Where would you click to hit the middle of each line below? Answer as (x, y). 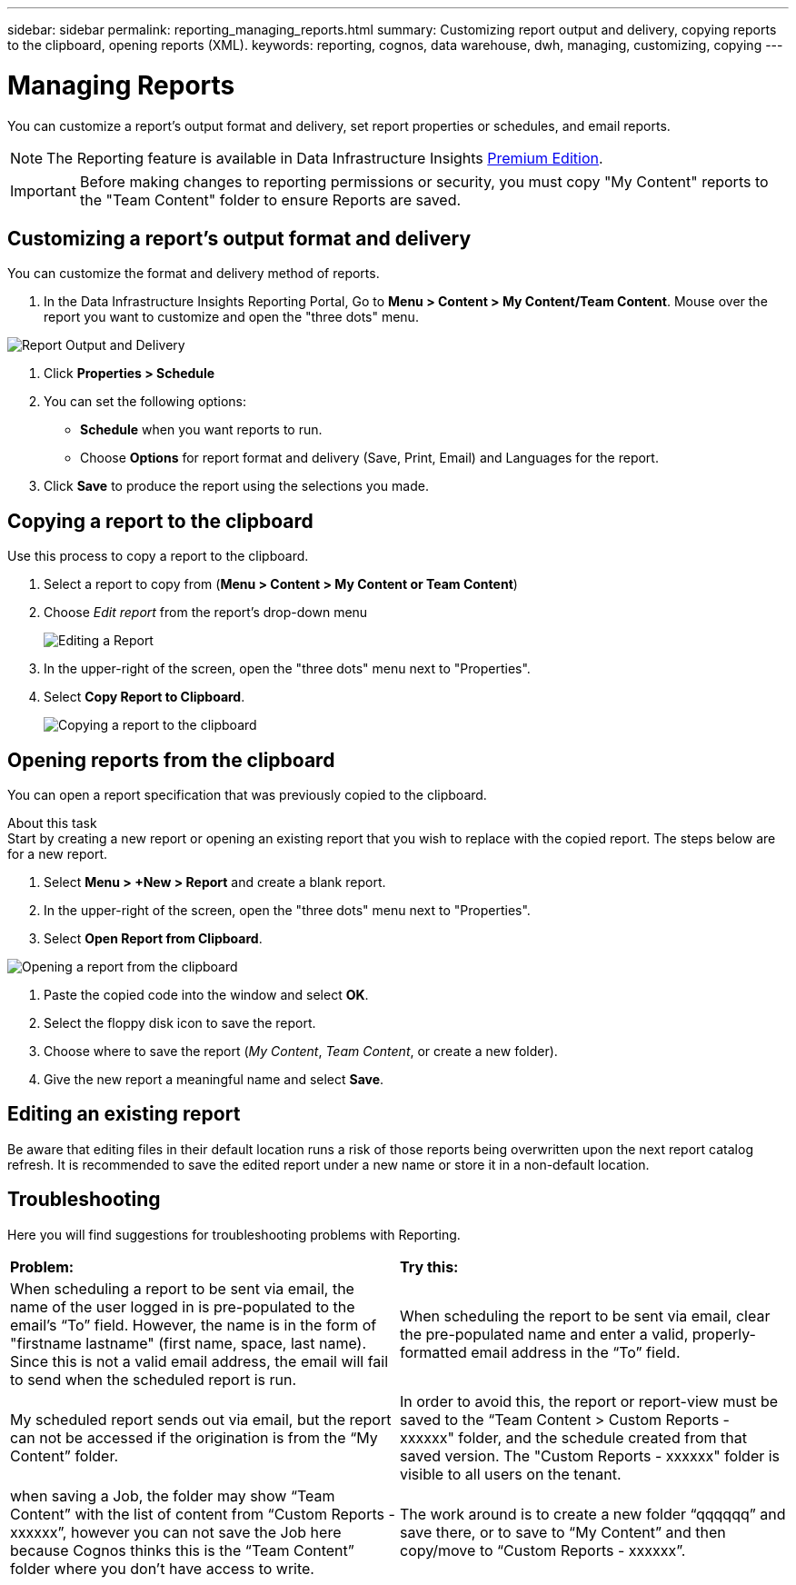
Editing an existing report (124, 1114)
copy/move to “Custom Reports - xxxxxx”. (543, 1550)
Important (43, 190)
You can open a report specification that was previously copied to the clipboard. (247, 795)
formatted (433, 1352)
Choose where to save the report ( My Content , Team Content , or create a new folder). (301, 1052)
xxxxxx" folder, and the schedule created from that (573, 1437)
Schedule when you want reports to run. (201, 430)
